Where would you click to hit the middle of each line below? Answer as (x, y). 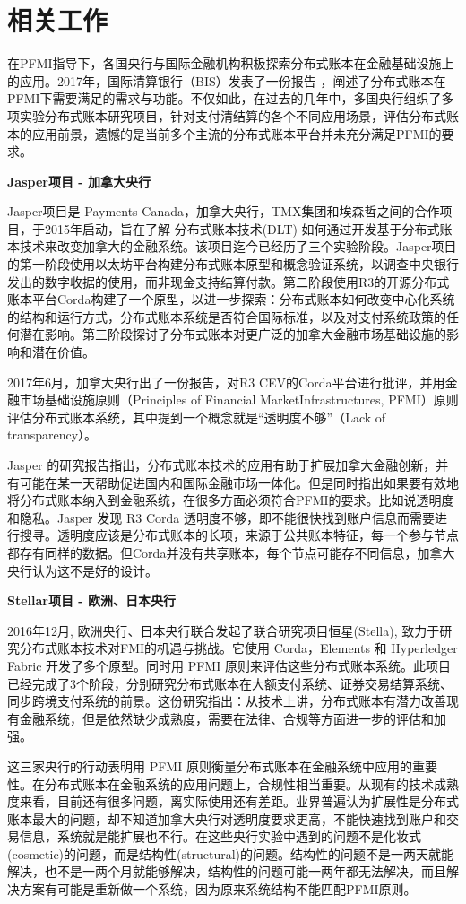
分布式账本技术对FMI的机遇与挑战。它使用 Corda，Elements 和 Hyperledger (238, 648)
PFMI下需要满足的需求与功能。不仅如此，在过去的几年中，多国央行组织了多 (231, 98)
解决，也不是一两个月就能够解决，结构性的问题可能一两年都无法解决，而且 (227, 871)
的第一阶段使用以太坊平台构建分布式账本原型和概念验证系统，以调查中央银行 (233, 264)
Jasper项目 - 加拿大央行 (79, 181)
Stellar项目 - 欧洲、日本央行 (92, 600)
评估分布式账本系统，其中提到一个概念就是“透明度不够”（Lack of (197, 417)
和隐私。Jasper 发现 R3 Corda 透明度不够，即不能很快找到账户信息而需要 (221, 517)
